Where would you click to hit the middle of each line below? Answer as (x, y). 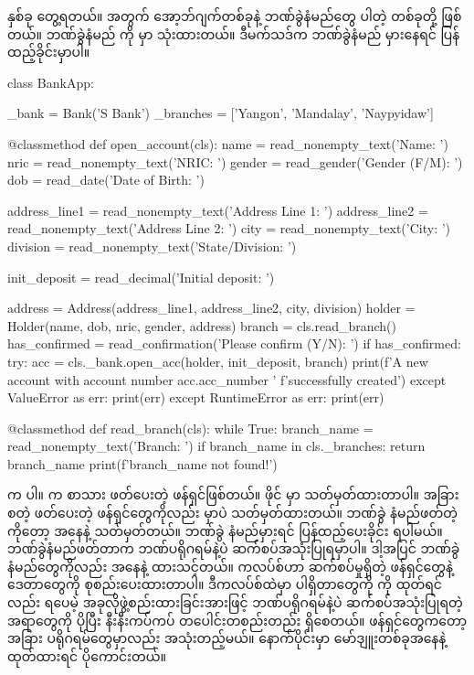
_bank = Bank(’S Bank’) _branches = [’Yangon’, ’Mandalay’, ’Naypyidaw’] (221, 113)
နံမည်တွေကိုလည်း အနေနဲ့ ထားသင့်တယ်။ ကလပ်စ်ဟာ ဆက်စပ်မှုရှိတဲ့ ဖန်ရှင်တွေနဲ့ (230, 566)
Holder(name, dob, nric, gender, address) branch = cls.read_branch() (202, 325)
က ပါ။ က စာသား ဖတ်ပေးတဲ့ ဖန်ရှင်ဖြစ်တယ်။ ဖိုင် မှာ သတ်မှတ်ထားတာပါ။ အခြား (233, 494)
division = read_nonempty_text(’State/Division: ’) (152, 246)
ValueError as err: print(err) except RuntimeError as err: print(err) (196, 397)
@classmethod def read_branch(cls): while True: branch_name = (190, 428)
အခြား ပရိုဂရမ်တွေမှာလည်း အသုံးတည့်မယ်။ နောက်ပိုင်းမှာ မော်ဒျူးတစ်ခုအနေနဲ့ (227, 638)
